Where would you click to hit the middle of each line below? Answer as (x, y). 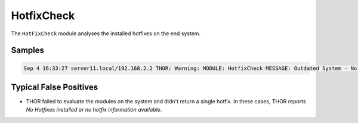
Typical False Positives (55, 87)
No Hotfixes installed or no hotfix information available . (94, 110)
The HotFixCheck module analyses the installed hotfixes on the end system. (106, 33)
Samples (28, 50)
